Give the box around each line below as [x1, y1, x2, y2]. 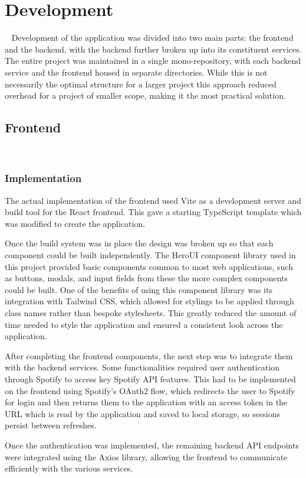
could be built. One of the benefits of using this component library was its [5, 283, 272, 295]
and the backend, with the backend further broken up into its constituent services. [5, 43, 302, 55]
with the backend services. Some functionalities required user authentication [5, 361, 279, 373]
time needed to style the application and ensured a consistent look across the [5, 318, 283, 330]
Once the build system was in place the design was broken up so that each [5, 237, 274, 249]
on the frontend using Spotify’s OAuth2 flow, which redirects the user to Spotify [5, 384, 295, 396]
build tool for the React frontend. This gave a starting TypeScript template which [5, 206, 302, 218]
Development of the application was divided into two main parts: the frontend [11, 31, 294, 44]
